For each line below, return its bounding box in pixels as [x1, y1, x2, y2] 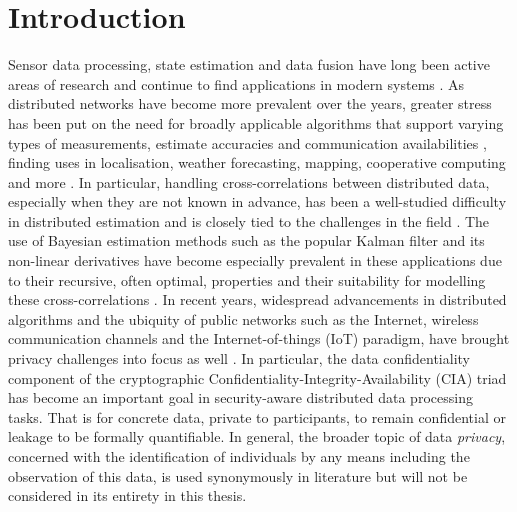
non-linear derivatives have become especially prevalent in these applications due [8, 250, 502, 271]
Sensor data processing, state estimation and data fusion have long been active [8, 54, 490, 75]
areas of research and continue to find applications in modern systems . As [8, 73, 465, 94]
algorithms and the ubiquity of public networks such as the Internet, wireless [8, 308, 479, 329]
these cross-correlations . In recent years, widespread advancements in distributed [8, 289, 507, 310]
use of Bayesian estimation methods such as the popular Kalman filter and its [8, 230, 485, 251]
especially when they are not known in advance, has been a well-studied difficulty [8, 191, 507, 212]
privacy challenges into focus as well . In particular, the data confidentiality [8, 348, 470, 369]
